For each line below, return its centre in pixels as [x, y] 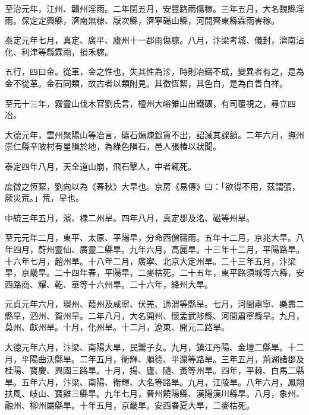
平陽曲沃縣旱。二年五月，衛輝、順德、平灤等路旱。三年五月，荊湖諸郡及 [163, 358]
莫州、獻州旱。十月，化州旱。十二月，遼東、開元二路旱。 [117, 327]
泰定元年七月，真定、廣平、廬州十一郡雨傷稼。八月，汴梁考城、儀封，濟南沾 [154, 40]
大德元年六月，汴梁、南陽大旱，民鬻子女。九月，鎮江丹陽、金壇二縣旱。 [146, 347]
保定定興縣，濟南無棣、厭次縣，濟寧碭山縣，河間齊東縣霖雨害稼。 [150, 20]
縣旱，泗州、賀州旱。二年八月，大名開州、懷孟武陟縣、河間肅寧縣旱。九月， [154, 315]
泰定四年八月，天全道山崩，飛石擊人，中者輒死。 [100, 166]
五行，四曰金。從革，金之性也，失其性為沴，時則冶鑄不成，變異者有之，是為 [154, 71]
